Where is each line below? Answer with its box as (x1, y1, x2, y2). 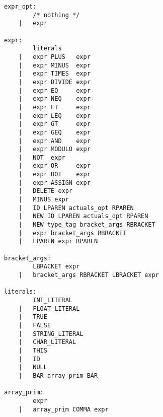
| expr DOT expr (18, 171, 91, 178)
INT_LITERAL (33, 296, 73, 304)
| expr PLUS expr (18, 53, 91, 60)
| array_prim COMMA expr (18, 405, 109, 413)
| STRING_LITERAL (18, 330, 84, 337)
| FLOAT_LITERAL (18, 305, 80, 312)
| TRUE (18, 313, 47, 321)
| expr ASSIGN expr (18, 179, 91, 186)
